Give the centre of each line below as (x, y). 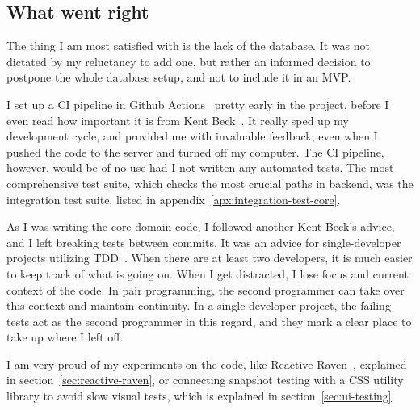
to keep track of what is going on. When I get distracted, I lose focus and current (208, 273)
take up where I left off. (65, 337)
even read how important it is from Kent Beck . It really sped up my (178, 120)
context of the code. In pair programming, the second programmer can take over (206, 289)
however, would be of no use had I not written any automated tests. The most (200, 167)
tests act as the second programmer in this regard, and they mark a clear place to (209, 321)
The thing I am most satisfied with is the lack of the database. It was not (188, 46)
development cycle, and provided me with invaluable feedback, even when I (192, 136)
